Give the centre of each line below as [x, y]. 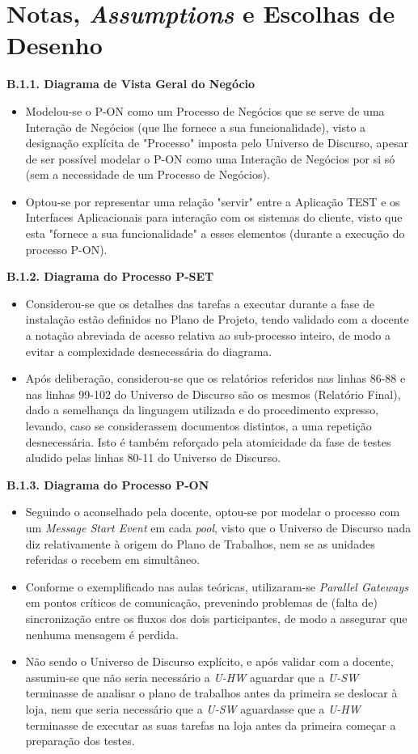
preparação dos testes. [80, 741]
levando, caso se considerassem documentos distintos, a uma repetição [198, 426]
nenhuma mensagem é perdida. [102, 634]
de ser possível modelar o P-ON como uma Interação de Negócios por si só [210, 158]
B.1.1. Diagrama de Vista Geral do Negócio [131, 84]
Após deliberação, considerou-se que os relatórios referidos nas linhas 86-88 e [215, 378]
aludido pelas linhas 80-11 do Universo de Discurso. [153, 457]
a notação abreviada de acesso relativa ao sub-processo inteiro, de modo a [208, 335]
